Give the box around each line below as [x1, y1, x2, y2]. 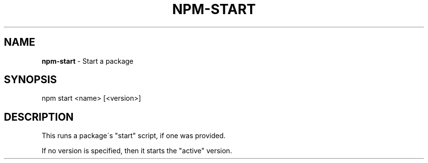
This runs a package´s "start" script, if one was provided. [42, 131, 226, 140]
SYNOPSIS [4, 73, 57, 86]
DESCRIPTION [4, 110, 74, 123]
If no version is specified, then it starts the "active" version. [42, 146, 232, 155]
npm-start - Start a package [42, 56, 134, 65]
